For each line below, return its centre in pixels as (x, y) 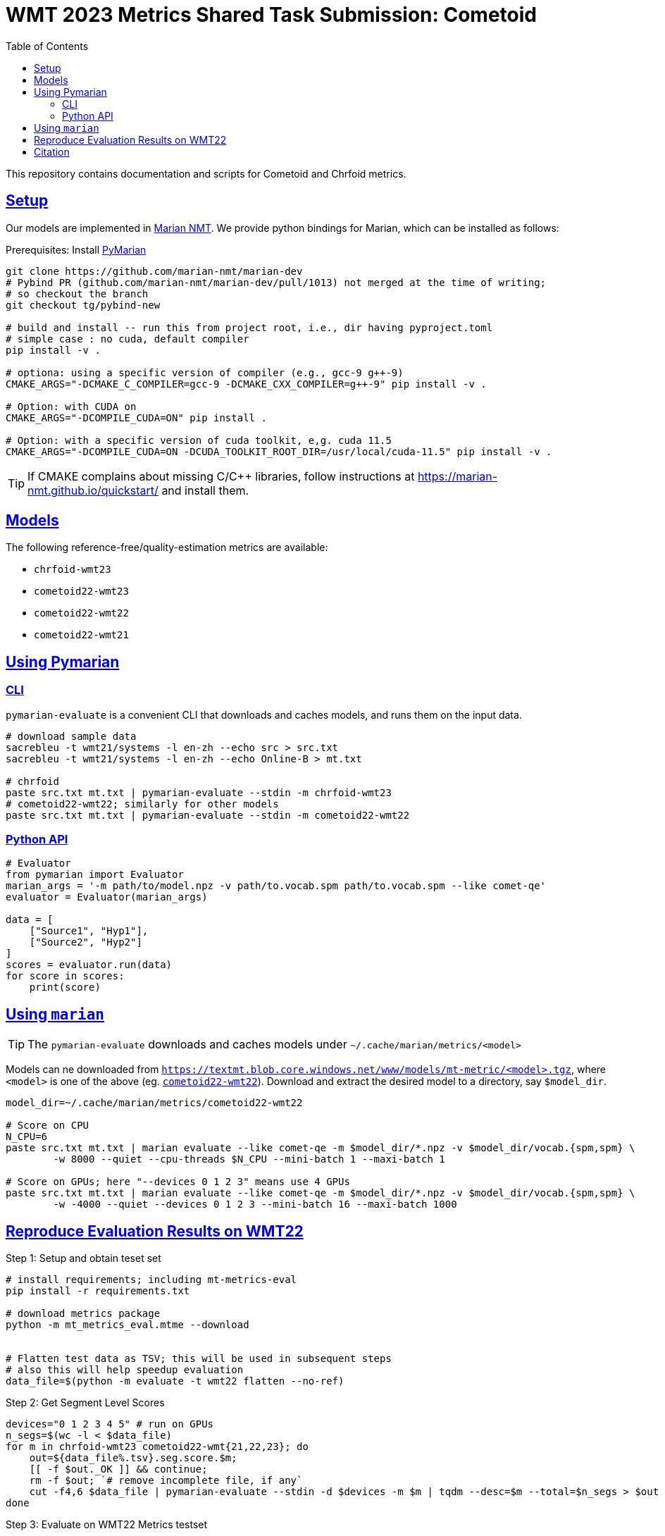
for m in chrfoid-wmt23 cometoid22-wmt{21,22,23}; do (157, 1447)
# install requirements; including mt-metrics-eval (151, 1280)
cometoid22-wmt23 (81, 592)
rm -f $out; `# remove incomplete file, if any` (166, 1481)
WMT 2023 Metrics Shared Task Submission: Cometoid (271, 15)
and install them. (205, 490)
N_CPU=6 (27, 1137)
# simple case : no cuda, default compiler (128, 339)
